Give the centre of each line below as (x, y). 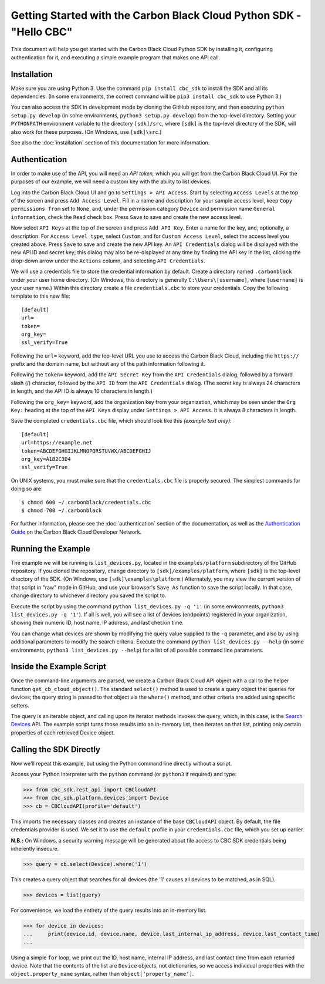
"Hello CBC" (42, 32)
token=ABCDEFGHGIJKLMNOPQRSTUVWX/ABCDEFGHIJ (87, 451)
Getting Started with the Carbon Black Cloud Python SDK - (156, 15)
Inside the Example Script (59, 667)
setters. (20, 705)
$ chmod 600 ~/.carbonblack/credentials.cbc (87, 502)
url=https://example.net (57, 443)
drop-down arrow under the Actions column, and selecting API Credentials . (108, 261)
